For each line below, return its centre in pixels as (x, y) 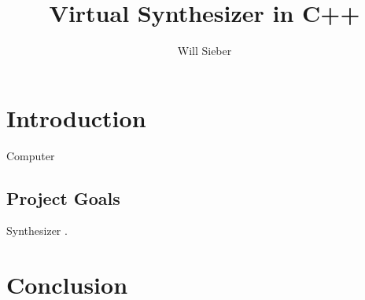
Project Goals (63, 198)
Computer (31, 155)
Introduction (76, 117)
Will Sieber (205, 51)
